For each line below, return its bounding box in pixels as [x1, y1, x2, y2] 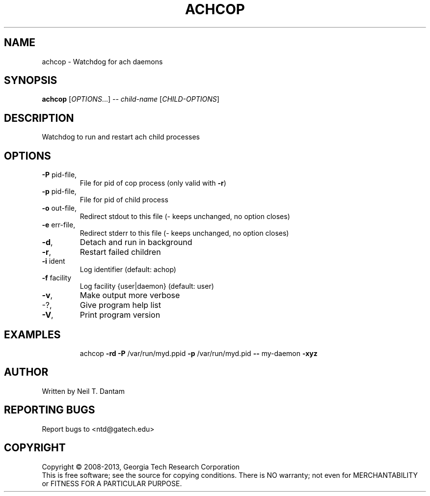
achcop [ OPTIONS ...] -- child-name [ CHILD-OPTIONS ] [42, 95, 219, 104]
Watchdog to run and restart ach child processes [42, 133, 200, 141]
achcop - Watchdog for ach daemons [42, 57, 163, 66]
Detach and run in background [80, 237, 192, 248]
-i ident [42, 257, 65, 266]
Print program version [80, 310, 161, 320]
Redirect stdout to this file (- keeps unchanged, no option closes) [80, 212, 290, 221]
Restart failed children [80, 247, 161, 257]
